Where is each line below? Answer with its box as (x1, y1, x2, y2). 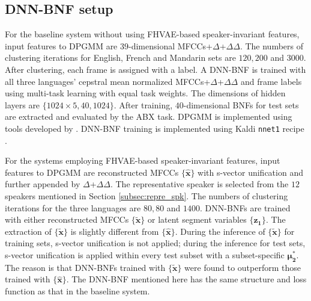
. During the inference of (175, 225, 265, 237)
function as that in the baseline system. (5, 284, 150, 297)
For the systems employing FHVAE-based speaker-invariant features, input (5, 154, 280, 167)
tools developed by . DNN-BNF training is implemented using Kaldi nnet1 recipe (5, 122, 304, 134)
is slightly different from (70, 225, 159, 237)
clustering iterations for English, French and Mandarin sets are (5, 51, 236, 64)
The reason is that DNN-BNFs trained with (5, 261, 166, 273)
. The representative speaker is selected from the (110, 178, 289, 190)
